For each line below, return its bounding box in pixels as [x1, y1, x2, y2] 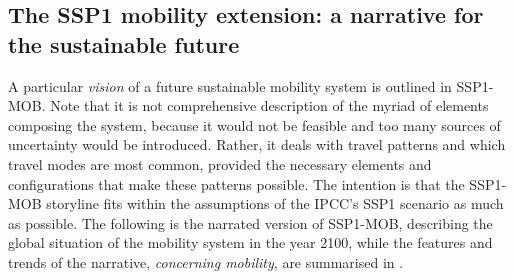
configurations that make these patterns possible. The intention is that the [8, 173, 465, 194]
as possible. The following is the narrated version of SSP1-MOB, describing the [8, 212, 493, 233]
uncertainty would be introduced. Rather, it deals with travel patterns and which [8, 134, 506, 155]
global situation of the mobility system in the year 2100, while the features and [8, 232, 493, 253]
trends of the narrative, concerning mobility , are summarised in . [8, 251, 404, 272]
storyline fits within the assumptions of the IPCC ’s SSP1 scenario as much [46, 193, 504, 214]
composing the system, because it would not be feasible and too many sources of [8, 114, 501, 135]
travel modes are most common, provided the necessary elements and [8, 153, 432, 174]
